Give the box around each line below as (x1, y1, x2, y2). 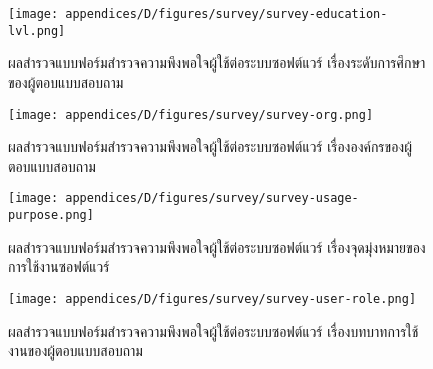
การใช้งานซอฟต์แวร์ (8, 256, 110, 277)
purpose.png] (8, 208, 94, 222)
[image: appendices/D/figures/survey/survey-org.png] (8, 107, 374, 122)
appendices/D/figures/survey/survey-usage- (65, 191, 359, 206)
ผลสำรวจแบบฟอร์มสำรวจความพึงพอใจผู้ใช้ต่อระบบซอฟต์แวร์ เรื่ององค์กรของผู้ (8, 136, 412, 157)
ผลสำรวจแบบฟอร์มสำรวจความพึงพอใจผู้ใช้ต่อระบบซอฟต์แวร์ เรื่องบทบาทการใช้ (8, 320, 419, 341)
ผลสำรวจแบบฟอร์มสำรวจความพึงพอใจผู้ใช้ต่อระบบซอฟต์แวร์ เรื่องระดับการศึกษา (8, 52, 426, 73)
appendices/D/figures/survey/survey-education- (65, 7, 388, 21)
